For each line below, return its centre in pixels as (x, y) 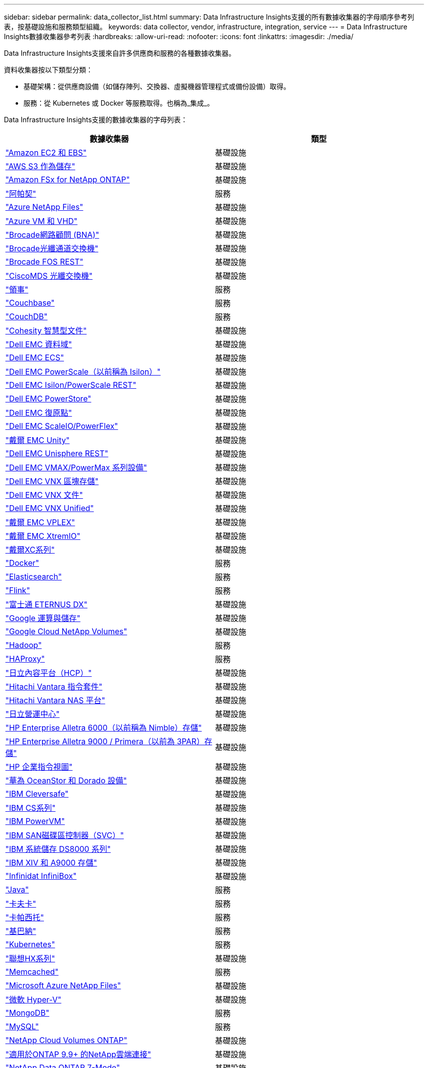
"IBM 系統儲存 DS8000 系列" (58, 849)
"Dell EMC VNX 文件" (44, 495)
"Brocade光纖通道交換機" (52, 248)
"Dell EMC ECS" (35, 357)
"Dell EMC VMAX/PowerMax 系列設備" (76, 467)
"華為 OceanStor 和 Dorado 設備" (66, 780)
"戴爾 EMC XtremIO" (43, 536)
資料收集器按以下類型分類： (48, 70)
